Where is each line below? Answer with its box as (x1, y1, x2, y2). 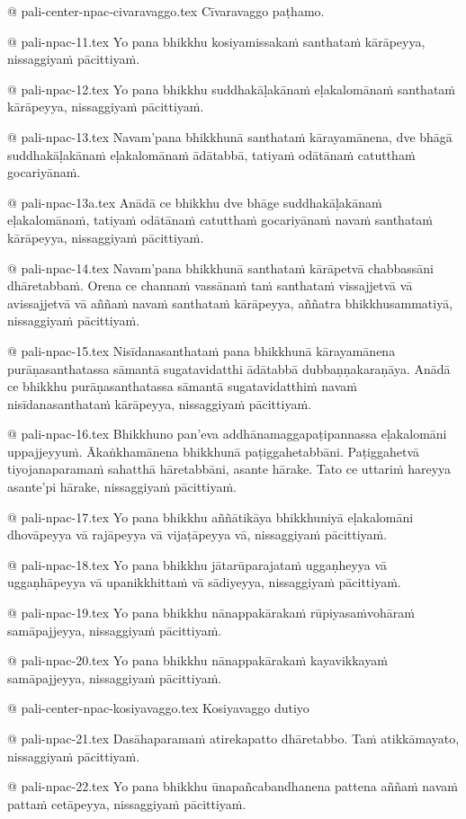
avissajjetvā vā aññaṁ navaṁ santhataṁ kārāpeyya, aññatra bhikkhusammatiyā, (7, 293, 453, 312)
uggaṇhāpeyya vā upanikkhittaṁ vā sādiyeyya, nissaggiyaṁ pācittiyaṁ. (7, 573, 401, 592)
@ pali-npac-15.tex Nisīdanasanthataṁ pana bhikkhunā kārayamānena (7, 341, 396, 360)
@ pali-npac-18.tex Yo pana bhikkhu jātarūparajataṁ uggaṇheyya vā (7, 555, 388, 574)
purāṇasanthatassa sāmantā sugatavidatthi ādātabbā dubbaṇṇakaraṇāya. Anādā (7, 359, 451, 378)
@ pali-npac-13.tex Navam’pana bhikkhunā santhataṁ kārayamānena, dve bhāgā (7, 127, 453, 146)
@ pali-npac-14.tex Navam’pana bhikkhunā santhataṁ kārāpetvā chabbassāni (7, 258, 434, 277)
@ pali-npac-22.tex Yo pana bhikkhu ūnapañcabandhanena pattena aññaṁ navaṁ (7, 777, 458, 796)
